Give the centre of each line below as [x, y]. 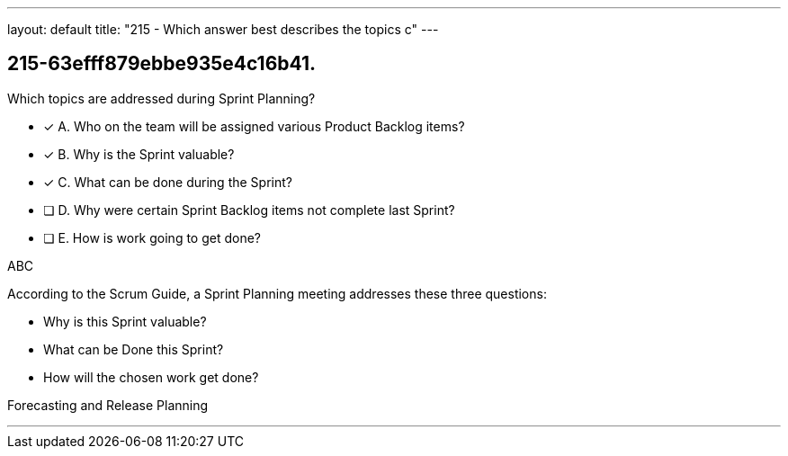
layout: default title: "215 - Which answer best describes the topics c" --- [223, 29]
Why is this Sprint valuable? [125, 321]
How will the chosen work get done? [151, 377]
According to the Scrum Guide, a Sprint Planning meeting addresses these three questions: [277, 293]
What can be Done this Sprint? [134, 349]
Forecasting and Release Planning [108, 405]
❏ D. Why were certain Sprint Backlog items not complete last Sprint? [249, 210]
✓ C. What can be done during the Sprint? [168, 182]
